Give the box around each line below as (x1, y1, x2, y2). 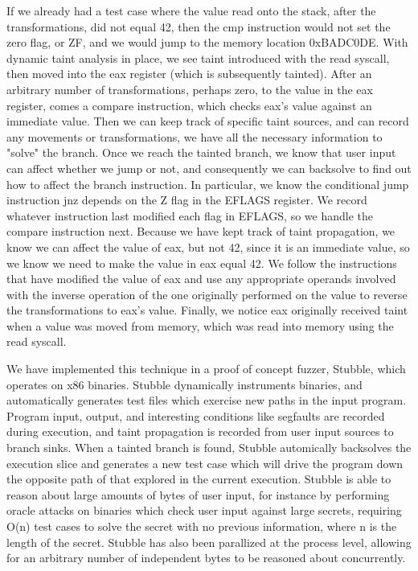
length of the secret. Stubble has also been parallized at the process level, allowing (6, 533, 412, 550)
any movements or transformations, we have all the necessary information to (6, 128, 383, 145)
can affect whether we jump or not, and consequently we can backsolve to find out (6, 159, 412, 176)
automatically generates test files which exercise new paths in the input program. (6, 392, 407, 409)
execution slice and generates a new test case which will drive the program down (6, 454, 404, 471)
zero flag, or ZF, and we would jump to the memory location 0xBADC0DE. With (6, 34, 408, 51)
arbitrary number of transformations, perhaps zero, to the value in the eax (6, 80, 373, 97)
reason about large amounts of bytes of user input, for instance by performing (6, 486, 390, 503)
